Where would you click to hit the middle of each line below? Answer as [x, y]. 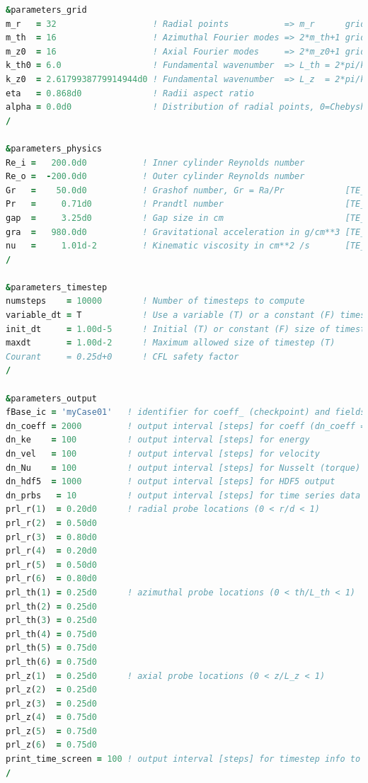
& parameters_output [51, 398]
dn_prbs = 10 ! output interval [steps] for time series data [183, 495]
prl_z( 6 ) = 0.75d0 [51, 745]
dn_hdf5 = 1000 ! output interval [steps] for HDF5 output [171, 482]
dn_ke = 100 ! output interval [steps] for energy [158, 440]
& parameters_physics [54, 148]
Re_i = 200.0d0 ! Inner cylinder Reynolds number [155, 162]
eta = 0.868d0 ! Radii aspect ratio [130, 93]
